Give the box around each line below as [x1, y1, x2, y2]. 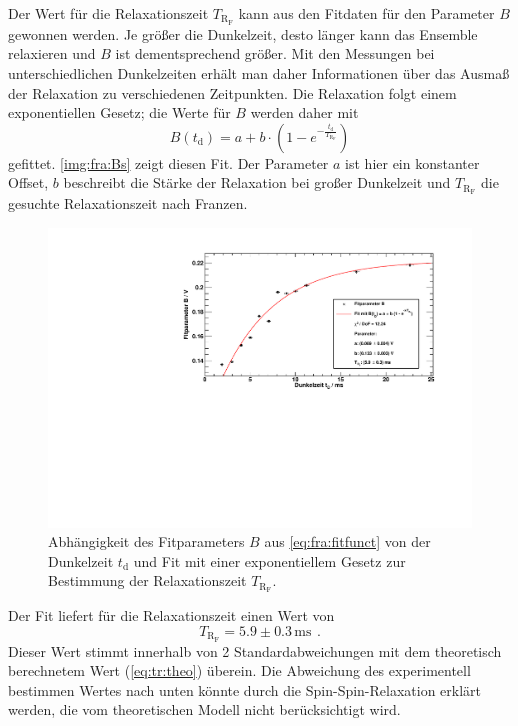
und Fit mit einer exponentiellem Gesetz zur [133, 550, 406, 571]
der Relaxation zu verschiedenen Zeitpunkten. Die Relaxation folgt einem [8, 82, 457, 103]
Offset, [8, 172, 49, 193]
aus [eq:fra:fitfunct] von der [264, 531, 431, 552]
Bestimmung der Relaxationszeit [48, 570, 247, 591]
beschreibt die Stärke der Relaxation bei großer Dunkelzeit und [63, 172, 451, 193]
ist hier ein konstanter [345, 152, 480, 173]
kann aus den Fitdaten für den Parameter [238, 3, 495, 23]
